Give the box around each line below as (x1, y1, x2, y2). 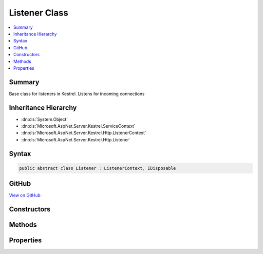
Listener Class (9, 7, 68, 18)
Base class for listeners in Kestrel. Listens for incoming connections (9, 91, 145, 97)
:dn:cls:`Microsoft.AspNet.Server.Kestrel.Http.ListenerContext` (21, 130, 146, 136)
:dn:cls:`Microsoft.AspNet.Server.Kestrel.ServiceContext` (21, 123, 136, 129)
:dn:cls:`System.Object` (21, 116, 68, 122)
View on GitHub (9, 193, 41, 198)
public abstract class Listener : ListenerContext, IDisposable (19, 165, 176, 171)
